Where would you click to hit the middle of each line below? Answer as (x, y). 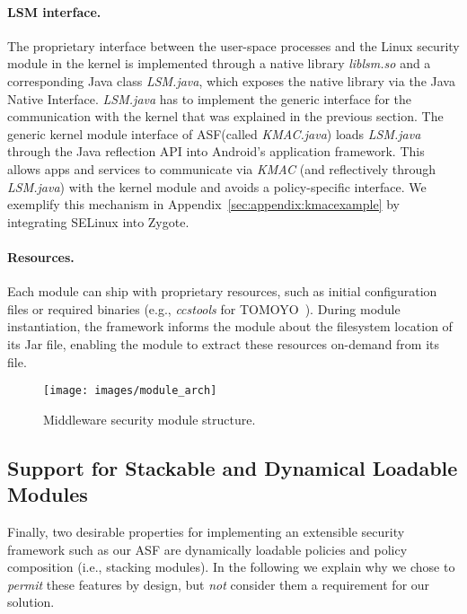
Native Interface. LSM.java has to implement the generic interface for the (209, 98)
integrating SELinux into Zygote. (98, 221)
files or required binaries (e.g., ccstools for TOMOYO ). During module (204, 308)
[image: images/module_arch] (130, 391)
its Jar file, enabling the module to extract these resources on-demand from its (224, 343)
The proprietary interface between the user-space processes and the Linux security (233, 45)
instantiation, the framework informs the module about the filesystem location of (230, 326)
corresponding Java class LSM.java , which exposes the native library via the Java (231, 80)
